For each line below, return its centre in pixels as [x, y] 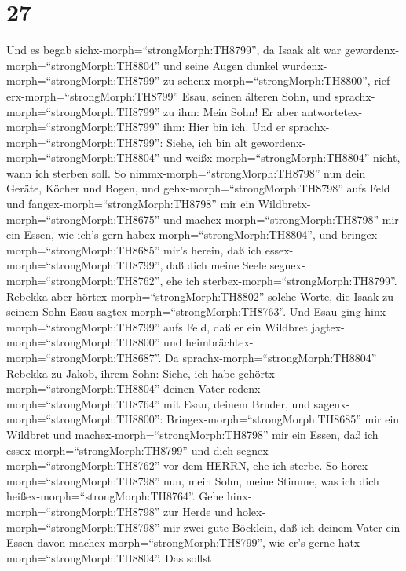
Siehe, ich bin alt [207, 142]
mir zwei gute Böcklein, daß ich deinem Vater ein [282, 527]
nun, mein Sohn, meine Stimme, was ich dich [271, 480]
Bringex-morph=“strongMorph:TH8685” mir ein [283, 419]
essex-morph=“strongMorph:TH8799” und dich [120, 450]
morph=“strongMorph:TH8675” [83, 219]
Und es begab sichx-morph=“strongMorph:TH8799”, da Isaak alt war [174, 50]
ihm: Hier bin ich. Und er [225, 127]
